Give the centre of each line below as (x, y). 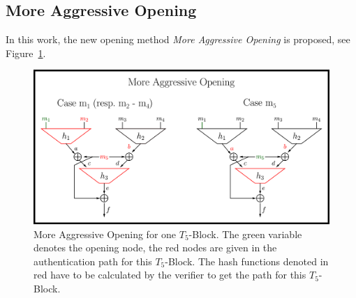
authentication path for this (93, 261)
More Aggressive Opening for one (105, 234)
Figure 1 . (26, 53)
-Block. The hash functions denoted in (247, 261)
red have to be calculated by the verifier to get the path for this (170, 275)
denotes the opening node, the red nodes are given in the (155, 248)
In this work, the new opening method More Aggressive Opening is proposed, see (178, 39)
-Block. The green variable (245, 234)
